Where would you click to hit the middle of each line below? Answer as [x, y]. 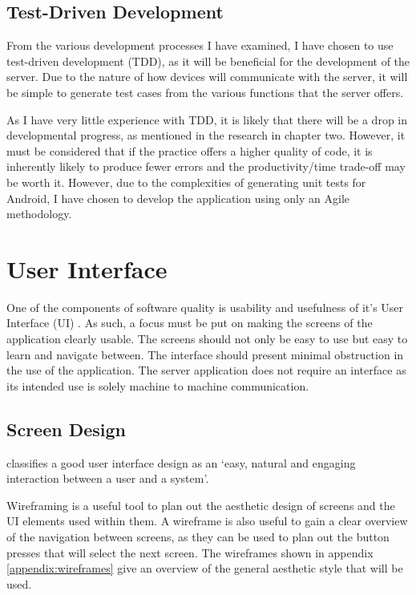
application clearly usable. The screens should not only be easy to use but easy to [207, 339]
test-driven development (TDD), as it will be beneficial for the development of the [208, 61]
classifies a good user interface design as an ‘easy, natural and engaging [181, 462]
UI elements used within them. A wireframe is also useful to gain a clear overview [207, 521]
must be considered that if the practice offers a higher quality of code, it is [190, 150]
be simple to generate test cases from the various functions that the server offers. [205, 92]
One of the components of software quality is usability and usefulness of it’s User [205, 307]
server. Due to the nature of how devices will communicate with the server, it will [207, 77]
